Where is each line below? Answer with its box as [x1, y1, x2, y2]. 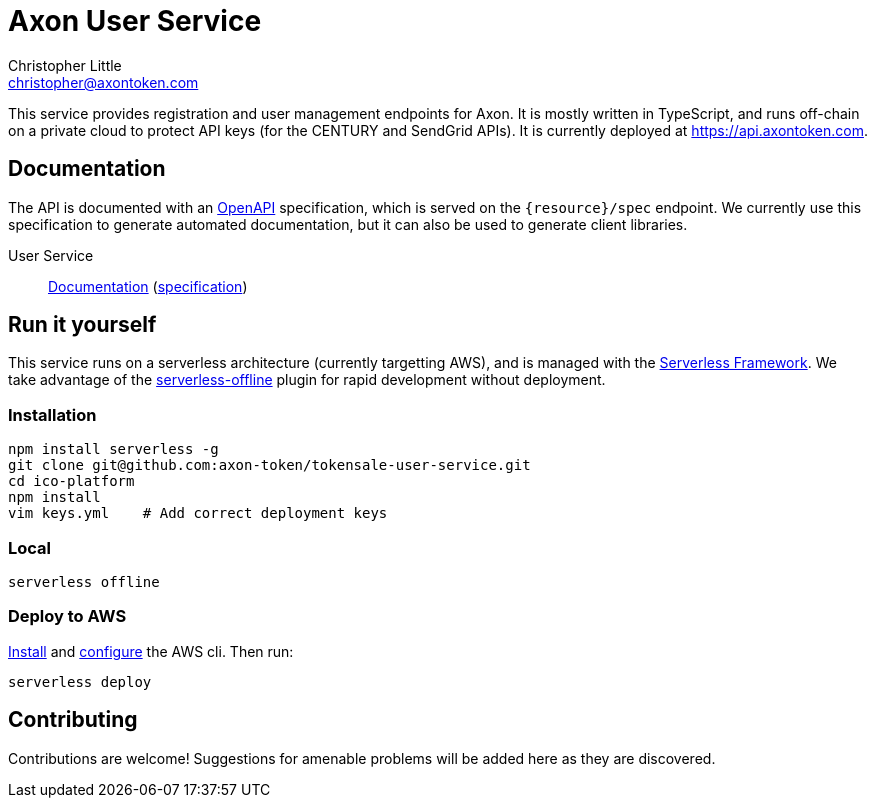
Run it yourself [8, 312, 157, 338]
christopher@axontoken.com [8, 73, 199, 91]
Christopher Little [8, 56, 122, 74]
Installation [8, 404, 97, 425]
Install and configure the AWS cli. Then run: [8, 642, 294, 660]
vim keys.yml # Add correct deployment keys [8, 505, 388, 522]
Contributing [8, 707, 138, 733]
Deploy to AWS [8, 606, 127, 627]
